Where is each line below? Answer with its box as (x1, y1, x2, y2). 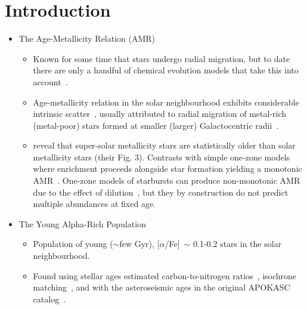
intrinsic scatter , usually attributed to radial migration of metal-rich (33, 107, 286, 120)
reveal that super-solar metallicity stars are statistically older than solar (33, 139, 296, 152)
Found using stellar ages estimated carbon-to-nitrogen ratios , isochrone (33, 269, 297, 282)
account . (33, 75, 68, 88)
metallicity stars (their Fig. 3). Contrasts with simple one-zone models (33, 150, 290, 163)
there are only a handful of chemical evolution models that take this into (33, 64, 299, 76)
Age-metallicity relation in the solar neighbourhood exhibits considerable (33, 95, 299, 108)
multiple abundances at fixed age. (33, 197, 156, 210)
